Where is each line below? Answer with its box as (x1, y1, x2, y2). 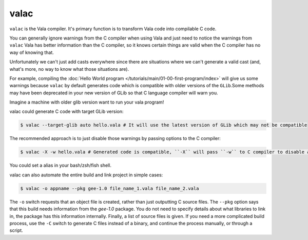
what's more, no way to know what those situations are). (9, 66, 129, 72)
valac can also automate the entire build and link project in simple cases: (9, 172, 163, 178)
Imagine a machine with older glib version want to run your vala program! (9, 99, 164, 105)
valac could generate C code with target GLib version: (9, 108, 124, 115)
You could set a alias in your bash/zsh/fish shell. (9, 162, 111, 169)
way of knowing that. (9, 49, 54, 55)
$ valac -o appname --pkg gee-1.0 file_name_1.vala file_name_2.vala (20, 185, 199, 191)
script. (9, 227, 23, 233)
